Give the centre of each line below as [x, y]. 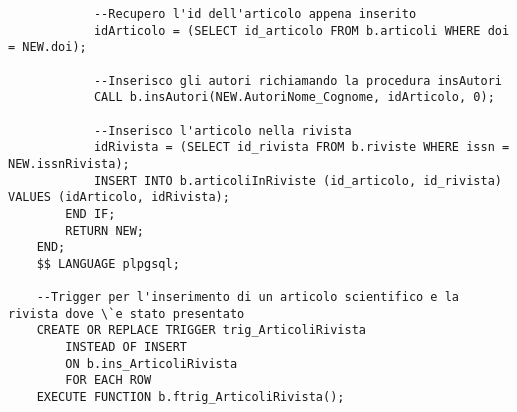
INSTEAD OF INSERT [126, 347]
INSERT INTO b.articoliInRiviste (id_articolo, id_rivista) [297, 180]
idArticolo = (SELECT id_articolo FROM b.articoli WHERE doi [301, 30]
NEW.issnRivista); [69, 163]
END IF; [90, 213]
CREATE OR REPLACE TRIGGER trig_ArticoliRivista [201, 330]
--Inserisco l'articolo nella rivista [222, 130]
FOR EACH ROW [108, 380]
